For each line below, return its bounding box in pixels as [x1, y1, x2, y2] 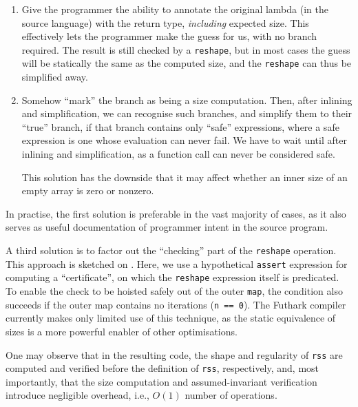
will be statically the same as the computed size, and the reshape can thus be [21, 56, 352, 70]
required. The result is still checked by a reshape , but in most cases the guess [21, 42, 350, 56]
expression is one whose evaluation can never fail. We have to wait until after [21, 133, 347, 147]
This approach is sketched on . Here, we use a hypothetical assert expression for [6, 256, 348, 271]
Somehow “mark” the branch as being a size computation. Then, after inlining [21, 92, 352, 107]
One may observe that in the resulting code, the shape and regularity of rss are [6, 347, 343, 362]
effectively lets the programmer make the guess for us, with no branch [21, 29, 317, 43]
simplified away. [21, 70, 88, 84]
